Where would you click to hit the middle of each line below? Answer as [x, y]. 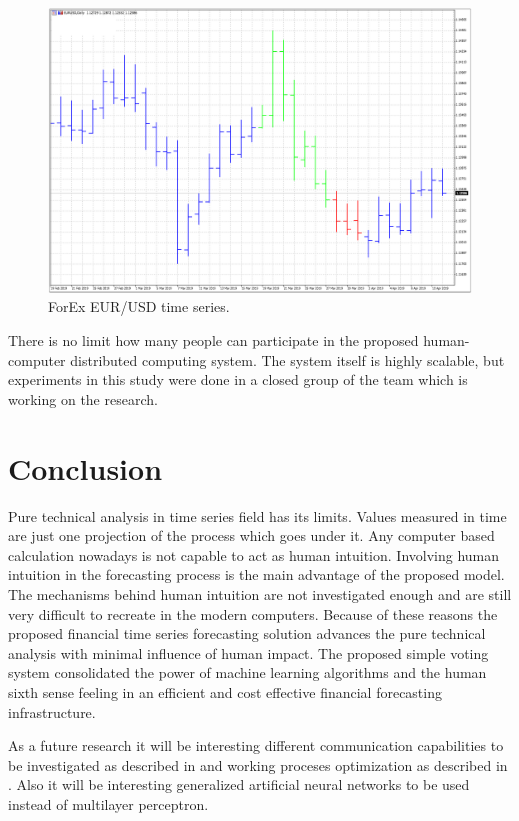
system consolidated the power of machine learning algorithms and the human [247, 672]
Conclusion [85, 467]
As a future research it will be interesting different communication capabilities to [256, 745]
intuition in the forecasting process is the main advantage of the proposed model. [256, 574]
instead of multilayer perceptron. [108, 803]
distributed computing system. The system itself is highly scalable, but [287, 359]
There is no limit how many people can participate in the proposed [213, 340]
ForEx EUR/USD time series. [139, 306]
